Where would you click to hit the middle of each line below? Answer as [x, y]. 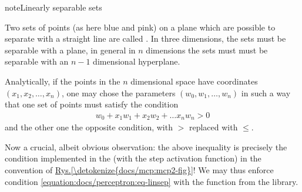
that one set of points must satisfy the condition [92, 104]
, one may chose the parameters [118, 92]
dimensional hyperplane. [137, 61]
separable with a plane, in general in [70, 50]
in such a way [266, 92]
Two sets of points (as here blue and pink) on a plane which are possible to [140, 27]
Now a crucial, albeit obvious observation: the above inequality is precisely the [146, 146]
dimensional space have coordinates [194, 81]
